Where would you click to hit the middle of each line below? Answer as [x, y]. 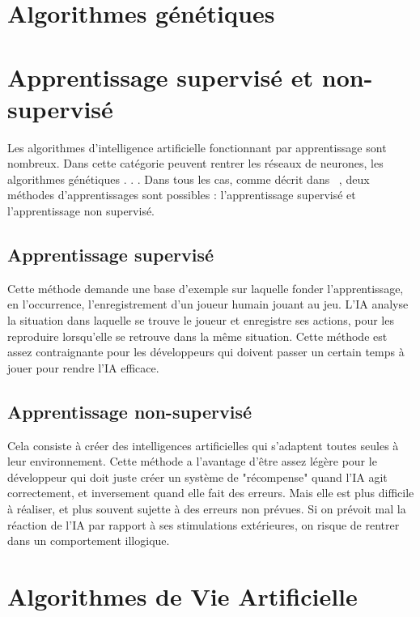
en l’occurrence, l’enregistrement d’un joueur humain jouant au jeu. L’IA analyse [208, 304]
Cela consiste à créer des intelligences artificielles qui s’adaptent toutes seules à [203, 445]
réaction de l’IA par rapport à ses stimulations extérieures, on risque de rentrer [204, 524]
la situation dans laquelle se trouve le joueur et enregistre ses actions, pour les [201, 320]
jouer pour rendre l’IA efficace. [83, 367]
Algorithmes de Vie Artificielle [182, 596]
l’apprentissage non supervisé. [81, 211]
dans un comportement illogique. [89, 540]
